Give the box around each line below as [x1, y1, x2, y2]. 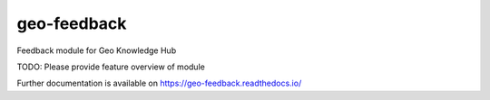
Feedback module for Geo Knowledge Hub [16, 45, 177, 56]
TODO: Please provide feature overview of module [16, 61, 206, 72]
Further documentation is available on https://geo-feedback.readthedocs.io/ [16, 77, 302, 89]
